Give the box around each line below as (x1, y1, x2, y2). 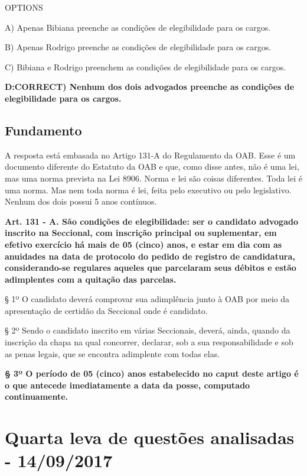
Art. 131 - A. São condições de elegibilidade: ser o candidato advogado (5, 215, 298, 227)
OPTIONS (5, 1, 43, 13)
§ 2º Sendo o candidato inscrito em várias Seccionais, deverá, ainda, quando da (5, 324, 290, 336)
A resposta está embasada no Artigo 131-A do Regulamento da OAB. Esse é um (5, 148, 296, 161)
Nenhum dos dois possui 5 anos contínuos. (5, 195, 157, 208)
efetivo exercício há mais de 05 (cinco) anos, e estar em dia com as (5, 238, 282, 250)
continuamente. (5, 390, 68, 403)
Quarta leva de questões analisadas (5, 425, 295, 449)
